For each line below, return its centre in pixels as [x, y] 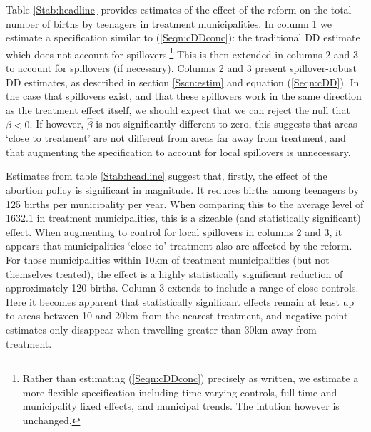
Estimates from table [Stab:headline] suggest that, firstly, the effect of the [167, 176]
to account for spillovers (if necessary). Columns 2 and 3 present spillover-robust [181, 68]
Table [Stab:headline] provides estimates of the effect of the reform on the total [179, 9]
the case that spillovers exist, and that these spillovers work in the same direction [184, 96]
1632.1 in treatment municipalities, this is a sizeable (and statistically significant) [183, 218]
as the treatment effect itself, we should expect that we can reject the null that [178, 109]
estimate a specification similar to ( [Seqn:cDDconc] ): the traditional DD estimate [183, 37]
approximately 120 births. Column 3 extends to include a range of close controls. [182, 288]
